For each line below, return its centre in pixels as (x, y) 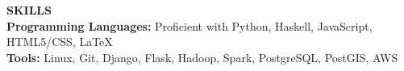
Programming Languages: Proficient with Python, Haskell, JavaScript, (190, 25)
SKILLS (29, 10)
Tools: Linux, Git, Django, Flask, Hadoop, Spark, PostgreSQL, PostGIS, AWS (202, 57)
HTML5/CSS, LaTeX (60, 42)
